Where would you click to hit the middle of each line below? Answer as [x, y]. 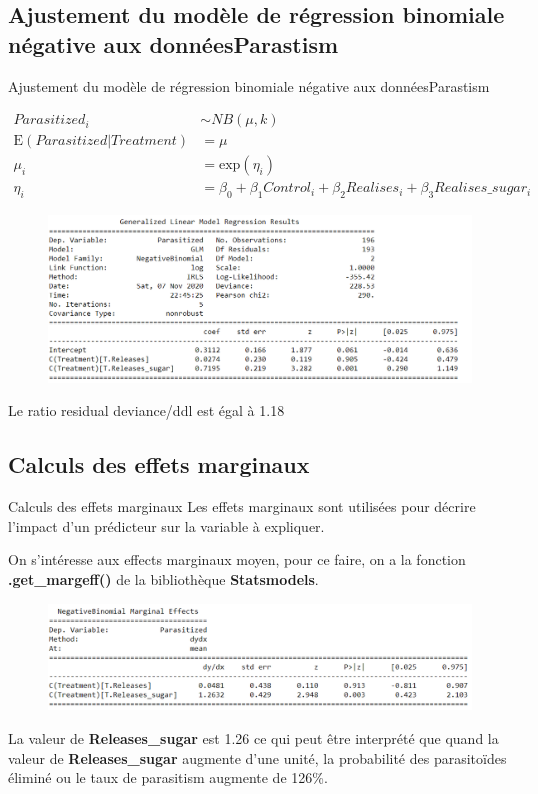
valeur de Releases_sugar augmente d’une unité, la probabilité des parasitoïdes [257, 757]
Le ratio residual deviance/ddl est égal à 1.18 [146, 410]
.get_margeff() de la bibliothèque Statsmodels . [163, 578]
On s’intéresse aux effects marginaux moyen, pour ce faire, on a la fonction [237, 559]
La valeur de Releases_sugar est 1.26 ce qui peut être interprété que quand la [253, 737]
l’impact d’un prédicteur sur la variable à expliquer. [166, 525]
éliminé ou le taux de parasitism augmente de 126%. [168, 777]
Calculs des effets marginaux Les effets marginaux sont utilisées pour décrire [242, 506]
